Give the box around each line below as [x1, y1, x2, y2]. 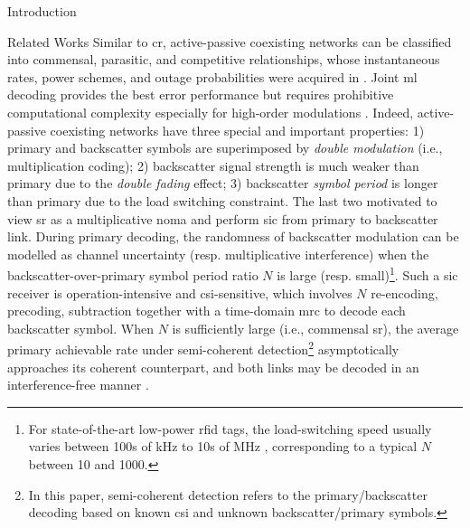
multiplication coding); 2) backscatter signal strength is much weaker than [7, 156, 419, 174]
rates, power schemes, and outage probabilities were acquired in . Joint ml [7, 67, 418, 86]
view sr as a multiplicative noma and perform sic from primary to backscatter [7, 209, 438, 228]
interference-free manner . [7, 375, 149, 394]
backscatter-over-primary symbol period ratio [7, 265, 258, 284]
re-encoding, [371, 283, 438, 302]
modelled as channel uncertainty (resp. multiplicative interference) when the [7, 244, 429, 263]
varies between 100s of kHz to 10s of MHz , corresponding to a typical [28, 437, 418, 456]
